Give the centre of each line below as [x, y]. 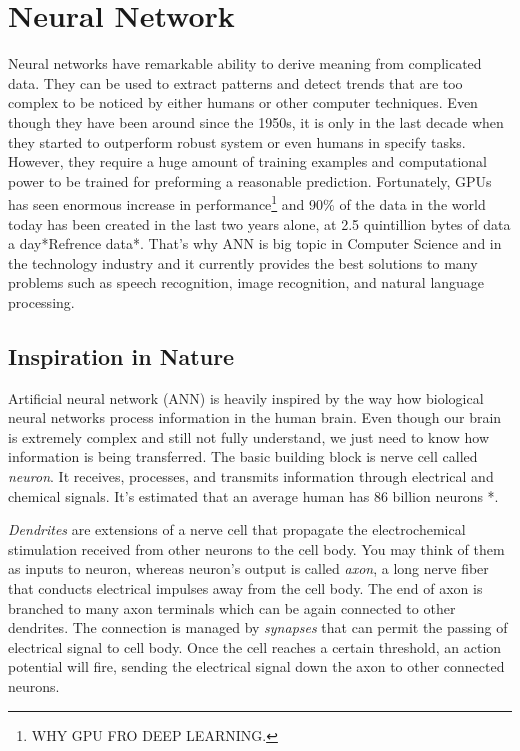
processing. [41, 301]
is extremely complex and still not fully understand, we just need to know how [249, 436]
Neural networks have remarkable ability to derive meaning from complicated [245, 63]
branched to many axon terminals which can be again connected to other [232, 607]
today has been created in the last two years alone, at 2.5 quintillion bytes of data [259, 223]
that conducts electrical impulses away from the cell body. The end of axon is [245, 588]
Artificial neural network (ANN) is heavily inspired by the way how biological [246, 397]
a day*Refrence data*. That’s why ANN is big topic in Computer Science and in [255, 243]
